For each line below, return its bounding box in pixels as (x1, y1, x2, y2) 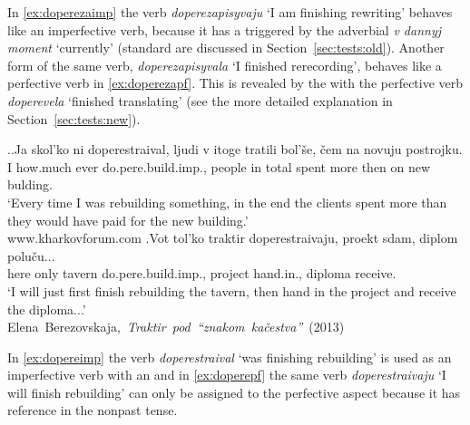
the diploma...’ (7, 299, 86, 318)
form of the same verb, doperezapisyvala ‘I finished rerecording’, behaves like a (7, 55, 442, 74)
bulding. (7, 175, 53, 194)
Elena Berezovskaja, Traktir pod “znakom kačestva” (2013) (7, 317, 345, 336)
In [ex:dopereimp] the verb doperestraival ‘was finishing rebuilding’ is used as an (7, 347, 452, 366)
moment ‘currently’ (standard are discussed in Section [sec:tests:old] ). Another (7, 38, 445, 57)
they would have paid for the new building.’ (7, 210, 249, 229)
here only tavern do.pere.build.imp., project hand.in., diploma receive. (7, 264, 397, 283)
